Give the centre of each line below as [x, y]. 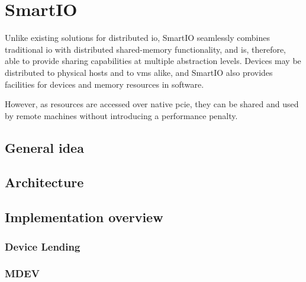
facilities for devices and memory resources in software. [104, 84]
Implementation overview [84, 217]
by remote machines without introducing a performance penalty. [121, 115]
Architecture [44, 182]
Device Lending [43, 246]
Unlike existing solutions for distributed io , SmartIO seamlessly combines [137, 38]
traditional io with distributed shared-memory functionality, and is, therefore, [146, 49]
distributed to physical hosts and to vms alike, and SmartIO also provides [139, 72]
